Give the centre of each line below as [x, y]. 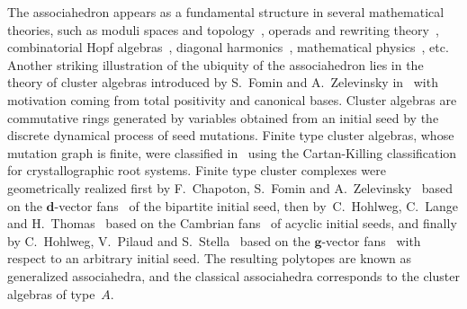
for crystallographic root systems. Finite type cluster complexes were [197, 170]
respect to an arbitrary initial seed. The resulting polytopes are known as [210, 258]
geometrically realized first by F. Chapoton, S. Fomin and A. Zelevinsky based [230, 187]
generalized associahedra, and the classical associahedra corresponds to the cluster [233, 275]
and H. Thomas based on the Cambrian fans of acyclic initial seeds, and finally [232, 223]
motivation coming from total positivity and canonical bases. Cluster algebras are [232, 99]
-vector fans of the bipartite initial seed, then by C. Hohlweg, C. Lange [256, 205]
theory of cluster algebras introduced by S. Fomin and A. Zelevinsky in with [223, 82]
